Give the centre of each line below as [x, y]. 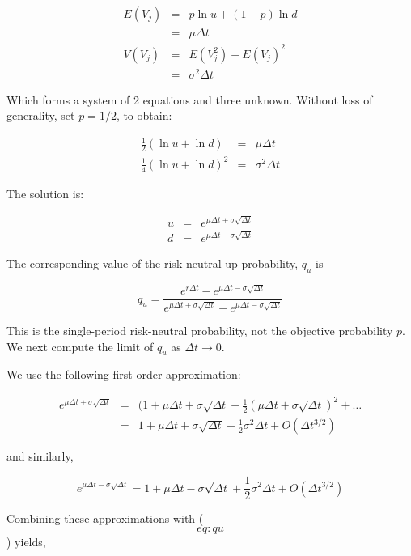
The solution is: [45, 193]
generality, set [41, 115]
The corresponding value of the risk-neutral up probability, [153, 263]
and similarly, [40, 456]
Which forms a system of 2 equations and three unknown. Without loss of [190, 99]
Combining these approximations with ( [105, 518]
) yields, [26, 541]
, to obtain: [144, 115]
